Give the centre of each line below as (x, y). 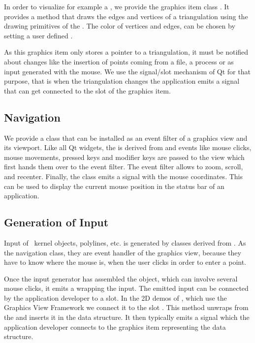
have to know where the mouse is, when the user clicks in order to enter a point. (125, 262)
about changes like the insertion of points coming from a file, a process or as (119, 61)
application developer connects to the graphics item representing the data (115, 327)
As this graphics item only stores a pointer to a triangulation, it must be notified (126, 52)
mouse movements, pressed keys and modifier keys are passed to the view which (124, 157)
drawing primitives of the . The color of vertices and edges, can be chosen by (120, 26)
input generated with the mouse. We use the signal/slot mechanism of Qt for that (127, 71)
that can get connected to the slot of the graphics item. (87, 90)
